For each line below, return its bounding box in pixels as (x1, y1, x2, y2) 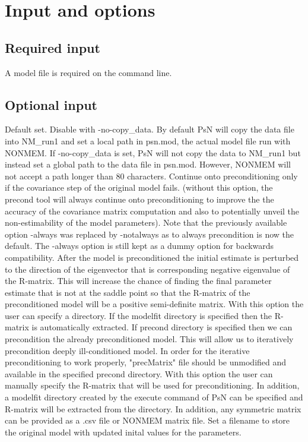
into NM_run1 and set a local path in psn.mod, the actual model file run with (5, 134, 291, 147)
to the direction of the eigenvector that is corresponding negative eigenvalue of (5, 263, 290, 275)
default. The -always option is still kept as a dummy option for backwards (5, 239, 274, 252)
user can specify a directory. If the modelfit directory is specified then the (5, 309, 272, 321)
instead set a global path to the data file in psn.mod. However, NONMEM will (5, 158, 291, 171)
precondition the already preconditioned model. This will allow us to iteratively (5, 333, 294, 345)
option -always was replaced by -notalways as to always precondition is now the (5, 228, 294, 240)
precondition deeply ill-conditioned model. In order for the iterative (5, 344, 250, 356)
